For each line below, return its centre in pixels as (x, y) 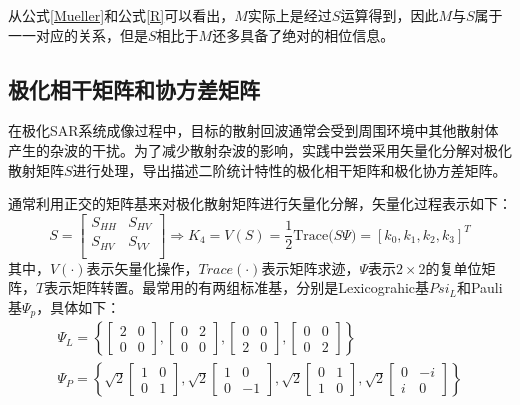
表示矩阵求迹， (310, 267)
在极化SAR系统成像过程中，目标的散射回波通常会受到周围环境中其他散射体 (253, 130)
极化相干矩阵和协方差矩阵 (134, 88)
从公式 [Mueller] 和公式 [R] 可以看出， (121, 15)
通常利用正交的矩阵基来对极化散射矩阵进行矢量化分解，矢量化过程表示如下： (260, 203)
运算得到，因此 (389, 15)
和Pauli (479, 287)
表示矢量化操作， (142, 267)
